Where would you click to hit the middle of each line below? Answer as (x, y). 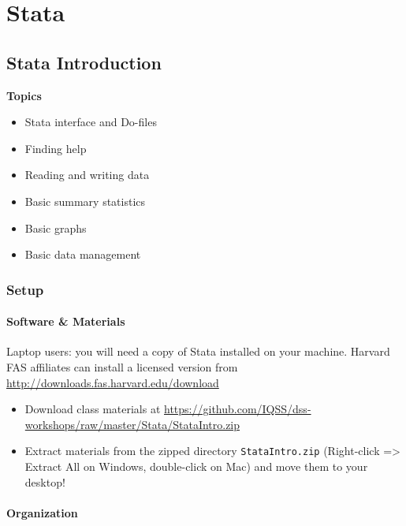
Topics (24, 95)
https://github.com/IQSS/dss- (238, 409)
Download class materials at (93, 409)
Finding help (56, 148)
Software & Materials (66, 321)
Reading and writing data (87, 175)
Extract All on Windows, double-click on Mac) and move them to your (196, 466)
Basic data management (83, 254)
